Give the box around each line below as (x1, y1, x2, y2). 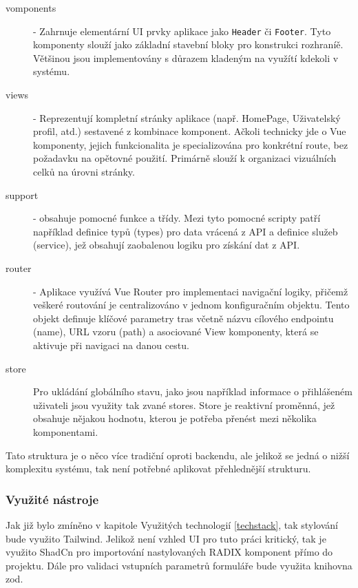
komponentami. (33, 424, 98, 439)
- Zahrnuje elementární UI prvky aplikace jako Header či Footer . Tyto (33, 23, 331, 38)
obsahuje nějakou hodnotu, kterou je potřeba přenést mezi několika (33, 411, 317, 426)
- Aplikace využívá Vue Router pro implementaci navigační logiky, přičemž (33, 284, 348, 298)
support (6, 187, 39, 202)
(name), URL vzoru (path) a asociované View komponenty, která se (33, 324, 319, 339)
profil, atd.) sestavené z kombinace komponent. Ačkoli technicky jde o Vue (33, 124, 346, 138)
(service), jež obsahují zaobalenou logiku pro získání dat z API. (33, 238, 300, 252)
